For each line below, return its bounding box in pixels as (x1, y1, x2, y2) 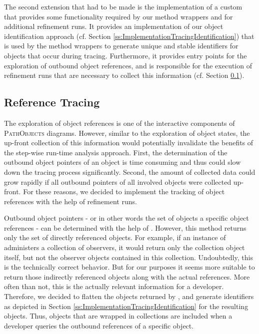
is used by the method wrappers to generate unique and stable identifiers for (4, 40, 238, 51)
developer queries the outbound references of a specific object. (4, 320, 194, 331)
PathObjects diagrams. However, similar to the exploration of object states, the (4, 127, 250, 138)
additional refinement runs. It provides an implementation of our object (4, 21, 223, 31)
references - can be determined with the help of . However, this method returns (4, 222, 246, 233)
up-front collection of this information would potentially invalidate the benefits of (4, 137, 253, 148)
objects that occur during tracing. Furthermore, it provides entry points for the (4, 50, 247, 60)
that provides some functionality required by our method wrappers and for (4, 11, 233, 21)
